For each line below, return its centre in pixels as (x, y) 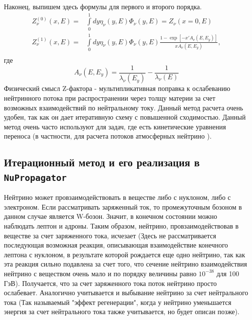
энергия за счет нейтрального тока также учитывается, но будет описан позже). (122, 311)
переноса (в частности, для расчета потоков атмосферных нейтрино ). (108, 136)
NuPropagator (35, 178)
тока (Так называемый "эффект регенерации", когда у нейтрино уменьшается (118, 302)
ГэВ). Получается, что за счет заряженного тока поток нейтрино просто (110, 283)
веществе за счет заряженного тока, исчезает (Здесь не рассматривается (110, 235)
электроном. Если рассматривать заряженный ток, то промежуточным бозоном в (123, 206)
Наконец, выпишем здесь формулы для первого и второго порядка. (103, 6)
